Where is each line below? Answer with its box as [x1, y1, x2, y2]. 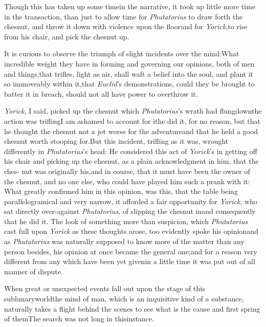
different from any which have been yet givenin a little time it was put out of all [4, 256, 255, 267]
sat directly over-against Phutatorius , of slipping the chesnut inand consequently [4, 206, 256, 216]
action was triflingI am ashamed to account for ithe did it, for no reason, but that [4, 115, 260, 126]
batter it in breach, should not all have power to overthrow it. [4, 88, 198, 99]
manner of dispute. [4, 266, 63, 276]
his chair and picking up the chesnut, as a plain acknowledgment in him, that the [4, 156, 259, 166]
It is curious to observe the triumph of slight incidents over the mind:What [4, 48, 239, 59]
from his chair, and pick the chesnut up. [4, 31, 129, 41]
